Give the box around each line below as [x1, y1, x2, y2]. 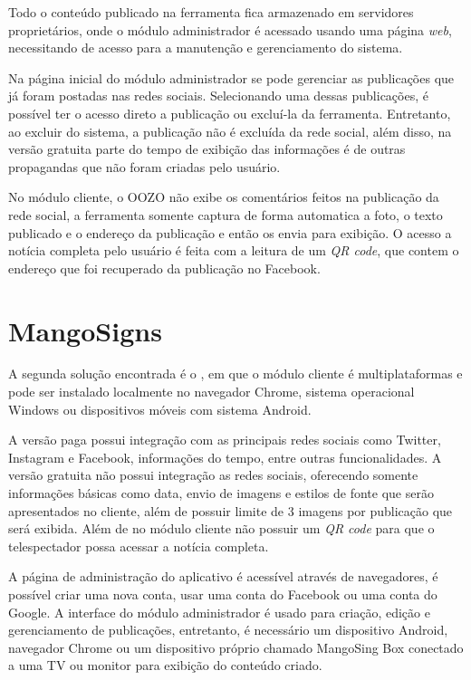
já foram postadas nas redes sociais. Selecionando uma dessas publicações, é [8, 86, 428, 105]
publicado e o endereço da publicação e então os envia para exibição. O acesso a [8, 223, 452, 242]
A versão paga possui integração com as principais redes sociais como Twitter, [8, 430, 441, 449]
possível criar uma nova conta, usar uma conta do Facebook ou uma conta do [8, 584, 437, 603]
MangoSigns [8, 311, 162, 349]
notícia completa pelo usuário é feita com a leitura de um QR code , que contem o [8, 241, 459, 260]
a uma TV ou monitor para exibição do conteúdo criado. [8, 656, 322, 675]
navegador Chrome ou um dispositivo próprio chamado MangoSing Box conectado [8, 637, 464, 656]
